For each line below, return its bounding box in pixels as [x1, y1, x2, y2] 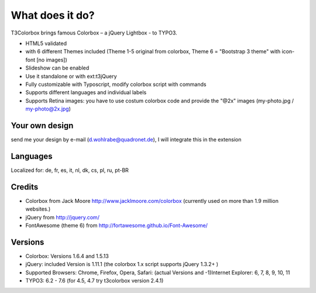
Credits [11, 182, 39, 192]
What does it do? [11, 9, 95, 22]
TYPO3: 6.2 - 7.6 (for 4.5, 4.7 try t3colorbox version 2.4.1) [25, 277, 164, 284]
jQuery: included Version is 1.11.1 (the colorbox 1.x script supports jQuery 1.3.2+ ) [25, 261, 219, 268]
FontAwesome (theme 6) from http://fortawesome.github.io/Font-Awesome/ [25, 222, 208, 229]
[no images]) [36, 56, 67, 63]
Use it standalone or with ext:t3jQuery [25, 73, 117, 80]
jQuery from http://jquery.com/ [25, 213, 99, 220]
